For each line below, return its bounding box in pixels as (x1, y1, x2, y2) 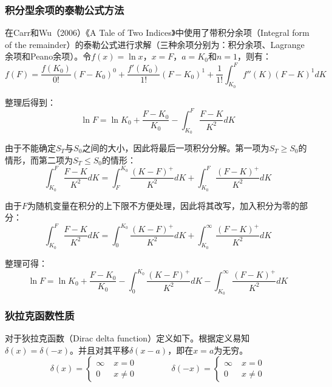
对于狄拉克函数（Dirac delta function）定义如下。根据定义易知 (5, 332, 250, 344)
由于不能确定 (5, 142, 56, 154)
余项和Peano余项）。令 (5, 50, 92, 63)
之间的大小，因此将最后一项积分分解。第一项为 (82, 142, 269, 154)
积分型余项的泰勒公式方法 (5, 2, 124, 17)
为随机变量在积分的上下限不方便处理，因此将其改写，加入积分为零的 (27, 199, 300, 211)
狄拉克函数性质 (5, 308, 75, 323)
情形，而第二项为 (5, 153, 73, 166)
